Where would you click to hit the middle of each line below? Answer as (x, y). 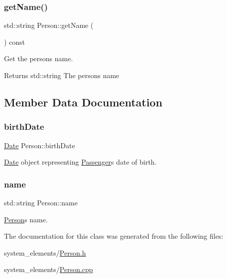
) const (15, 42)
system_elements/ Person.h (45, 252)
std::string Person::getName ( (49, 25)
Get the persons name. (39, 58)
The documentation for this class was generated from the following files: (114, 236)
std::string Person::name (41, 202)
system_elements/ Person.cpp (49, 269)
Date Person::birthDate (40, 145)
